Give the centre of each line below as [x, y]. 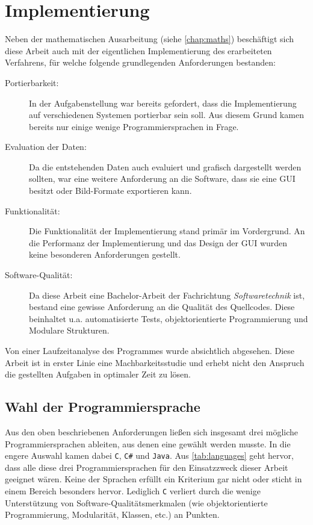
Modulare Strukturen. [69, 330]
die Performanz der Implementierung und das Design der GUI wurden [158, 242]
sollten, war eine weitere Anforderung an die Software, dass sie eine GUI [162, 179]
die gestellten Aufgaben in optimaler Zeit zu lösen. [98, 374]
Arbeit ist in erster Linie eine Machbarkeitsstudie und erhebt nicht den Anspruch [155, 362]
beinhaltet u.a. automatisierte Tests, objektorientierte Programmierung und [169, 318]
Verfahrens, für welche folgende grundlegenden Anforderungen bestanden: [141, 62]
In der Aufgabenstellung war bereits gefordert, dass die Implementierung [163, 103]
